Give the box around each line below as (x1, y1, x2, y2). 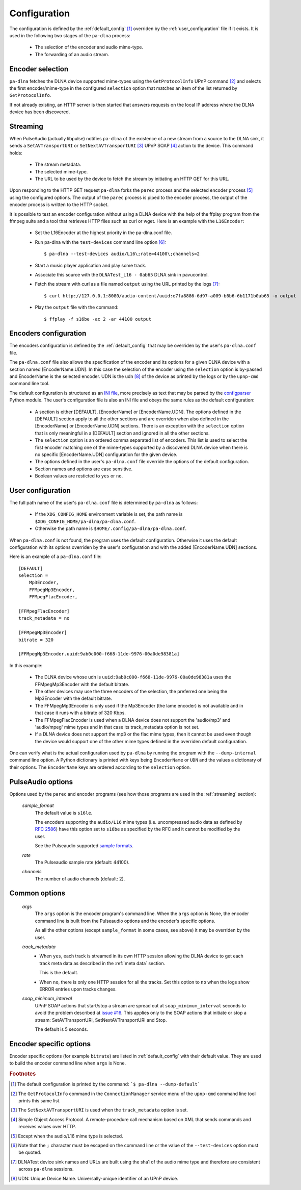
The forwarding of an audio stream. (35, 51, 110, 57)
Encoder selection (9, 64, 69, 73)
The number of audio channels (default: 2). (35, 875, 125, 882)
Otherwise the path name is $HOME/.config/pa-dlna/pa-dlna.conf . (35, 525, 187, 531)
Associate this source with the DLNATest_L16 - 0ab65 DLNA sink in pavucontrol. (35, 271, 209, 277)
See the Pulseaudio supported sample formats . (35, 843, 133, 849)
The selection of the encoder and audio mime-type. (35, 44, 144, 50)
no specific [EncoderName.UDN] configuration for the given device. (35, 451, 178, 458)
